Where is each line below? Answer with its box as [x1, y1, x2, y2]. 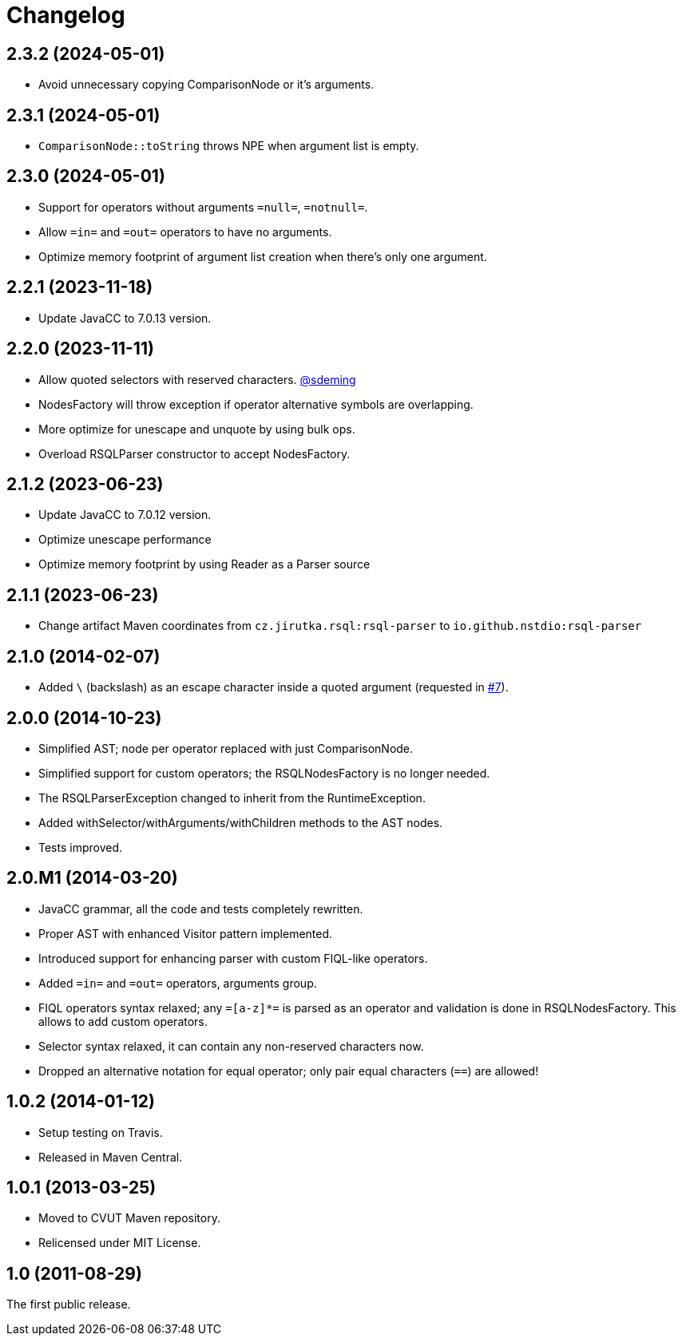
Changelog [6, 2, 125, 29]
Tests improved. [38, 840, 123, 854]
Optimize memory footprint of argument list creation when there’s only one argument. [38, 249, 487, 263]
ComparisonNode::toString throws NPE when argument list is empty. [38, 139, 419, 153]
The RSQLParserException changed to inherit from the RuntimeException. [38, 790, 426, 805]
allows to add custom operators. [38, 1014, 208, 1028]
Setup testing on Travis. [38, 1125, 163, 1139]
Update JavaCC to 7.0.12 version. [38, 508, 212, 522]
